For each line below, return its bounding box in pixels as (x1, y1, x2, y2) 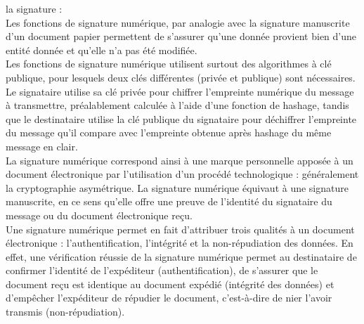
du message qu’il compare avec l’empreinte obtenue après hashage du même (6, 125, 332, 140)
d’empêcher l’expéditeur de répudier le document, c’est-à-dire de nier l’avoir (6, 290, 332, 305)
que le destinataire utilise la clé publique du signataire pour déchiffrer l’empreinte (6, 111, 357, 126)
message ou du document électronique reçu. (6, 207, 193, 222)
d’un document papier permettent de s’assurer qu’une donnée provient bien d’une (6, 29, 357, 44)
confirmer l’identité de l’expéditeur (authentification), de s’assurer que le (6, 263, 318, 278)
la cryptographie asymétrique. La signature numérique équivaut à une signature (6, 180, 349, 195)
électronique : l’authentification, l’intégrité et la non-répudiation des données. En (6, 235, 353, 250)
